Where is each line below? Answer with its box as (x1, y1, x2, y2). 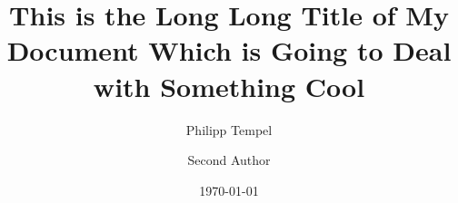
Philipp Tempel (185, 120, 273, 139)
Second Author (187, 150, 271, 169)
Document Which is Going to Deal (6, 32, 452, 69)
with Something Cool (93, 67, 365, 104)
